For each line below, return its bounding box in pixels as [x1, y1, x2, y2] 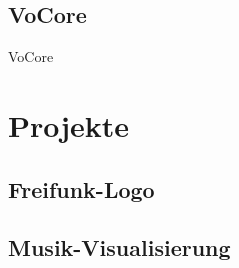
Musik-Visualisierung [8, 232, 231, 263]
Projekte [8, 104, 130, 145]
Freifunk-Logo [8, 173, 155, 204]
